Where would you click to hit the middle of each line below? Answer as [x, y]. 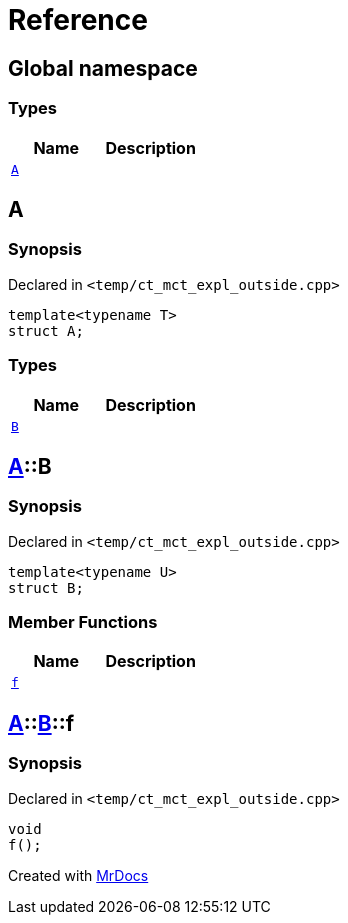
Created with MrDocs [78, 875]
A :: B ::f [41, 723]
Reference [78, 20]
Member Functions [83, 622]
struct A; [46, 330]
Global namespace [103, 68]
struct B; [46, 587]
